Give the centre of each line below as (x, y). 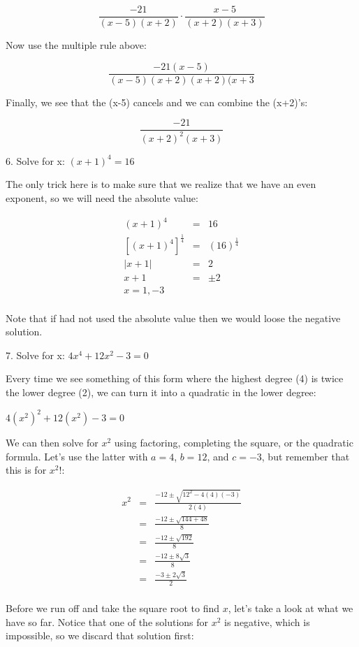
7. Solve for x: (35, 355)
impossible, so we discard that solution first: (100, 635)
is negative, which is (267, 621)
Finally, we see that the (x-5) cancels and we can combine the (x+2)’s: (157, 102)
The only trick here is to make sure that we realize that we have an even (161, 184)
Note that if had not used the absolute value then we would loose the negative (173, 318)
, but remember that (306, 456)
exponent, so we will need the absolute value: (102, 197)
